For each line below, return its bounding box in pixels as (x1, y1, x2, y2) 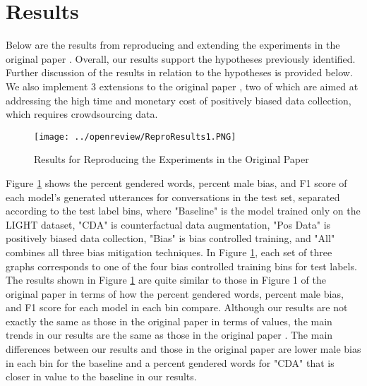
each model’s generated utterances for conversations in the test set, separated (6, 189, 340, 204)
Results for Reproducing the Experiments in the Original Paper (34, 152, 309, 167)
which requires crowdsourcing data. (6, 107, 158, 121)
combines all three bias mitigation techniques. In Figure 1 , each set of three (6, 244, 332, 259)
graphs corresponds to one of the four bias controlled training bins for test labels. (6, 258, 357, 273)
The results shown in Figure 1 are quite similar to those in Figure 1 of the (6, 272, 327, 287)
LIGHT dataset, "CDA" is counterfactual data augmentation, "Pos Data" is (6, 217, 331, 231)
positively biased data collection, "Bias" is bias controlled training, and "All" (6, 231, 335, 246)
